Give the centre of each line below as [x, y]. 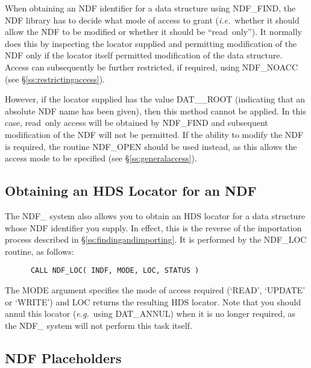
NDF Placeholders [63, 357]
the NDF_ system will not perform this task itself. [99, 325]
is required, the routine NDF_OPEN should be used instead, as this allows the [151, 146]
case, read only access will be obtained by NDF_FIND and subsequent [137, 123]
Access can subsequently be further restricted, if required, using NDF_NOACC [152, 67]
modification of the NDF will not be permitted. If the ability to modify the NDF [154, 134]
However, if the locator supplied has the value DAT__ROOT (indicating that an [155, 99]
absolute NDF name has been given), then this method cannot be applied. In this [155, 111]
